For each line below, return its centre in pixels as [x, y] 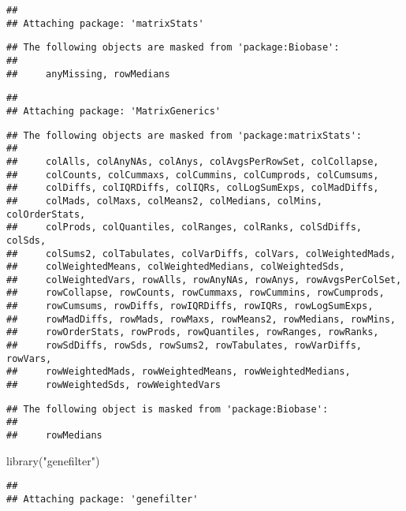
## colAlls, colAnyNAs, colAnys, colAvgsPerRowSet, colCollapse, [193, 161]
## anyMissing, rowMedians [88, 74]
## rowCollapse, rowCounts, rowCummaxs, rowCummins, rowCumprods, [196, 293]
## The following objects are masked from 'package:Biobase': [173, 48]
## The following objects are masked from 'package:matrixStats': [184, 135]
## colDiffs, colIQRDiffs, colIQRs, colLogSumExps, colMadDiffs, [193, 188]
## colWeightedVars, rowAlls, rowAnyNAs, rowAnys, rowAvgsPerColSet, [204, 280]
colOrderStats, [46, 214]
